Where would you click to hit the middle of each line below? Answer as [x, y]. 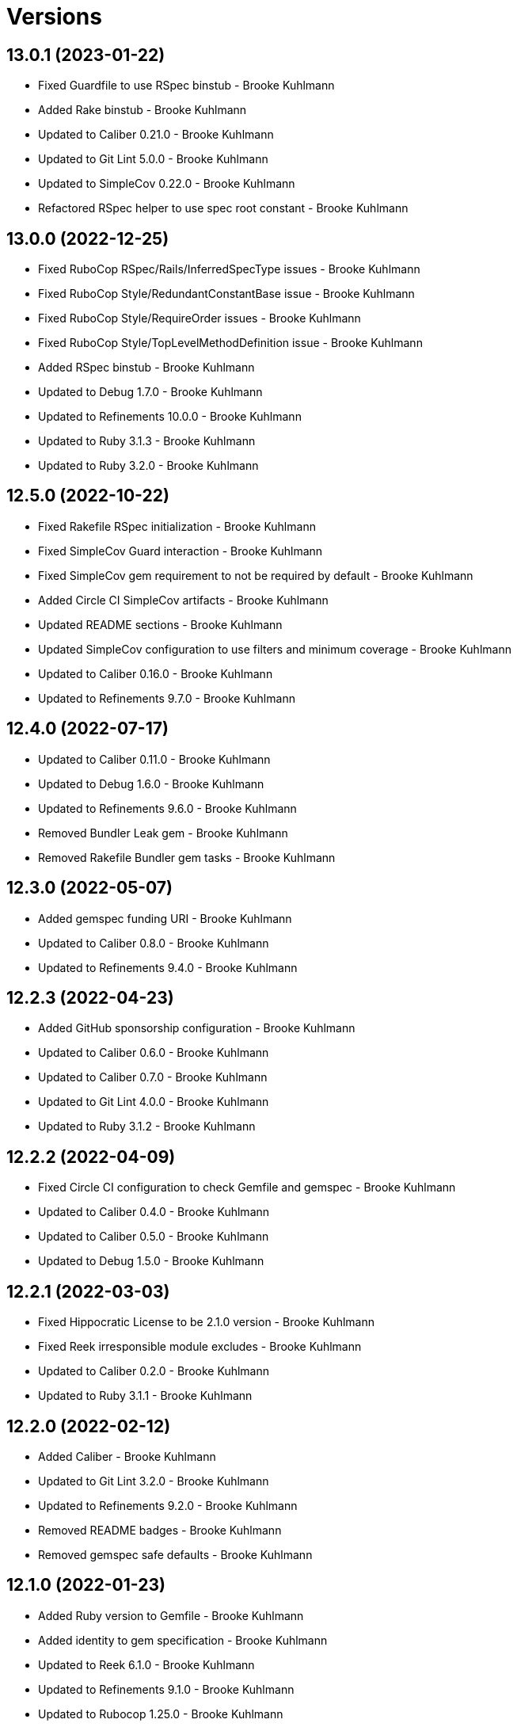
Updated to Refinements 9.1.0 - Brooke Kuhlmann [166, 1689]
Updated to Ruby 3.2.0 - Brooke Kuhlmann [148, 466]
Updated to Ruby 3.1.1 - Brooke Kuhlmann [145, 1396]
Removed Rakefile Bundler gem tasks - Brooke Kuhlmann [187, 857]
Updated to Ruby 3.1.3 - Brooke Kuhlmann [147, 441]
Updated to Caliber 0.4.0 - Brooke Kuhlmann [154, 1212]
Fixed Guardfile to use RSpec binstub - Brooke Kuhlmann [186, 86]
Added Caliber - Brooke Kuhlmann [127, 1456]
